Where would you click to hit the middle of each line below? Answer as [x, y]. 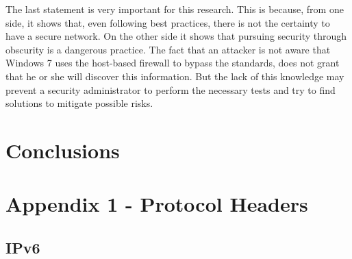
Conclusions [63, 150]
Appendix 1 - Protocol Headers [157, 204]
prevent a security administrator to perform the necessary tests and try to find [171, 89]
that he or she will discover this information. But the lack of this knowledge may [175, 76]
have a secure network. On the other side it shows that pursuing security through [176, 36]
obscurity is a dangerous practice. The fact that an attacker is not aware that [168, 49]
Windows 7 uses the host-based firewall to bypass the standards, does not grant [173, 63]
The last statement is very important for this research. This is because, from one [175, 9]
